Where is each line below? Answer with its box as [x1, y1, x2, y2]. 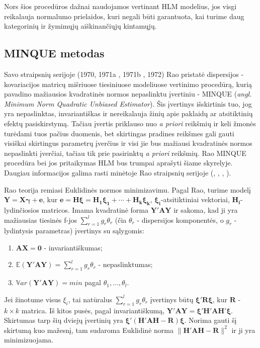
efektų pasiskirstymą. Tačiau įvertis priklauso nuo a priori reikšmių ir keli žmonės [4, 118, 256, 128]
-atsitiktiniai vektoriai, [160, 194, 230, 205]
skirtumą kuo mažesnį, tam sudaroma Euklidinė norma [4, 324, 174, 335]
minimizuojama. [4, 334, 54, 345]
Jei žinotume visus [4, 294, 61, 304]
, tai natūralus [68, 294, 112, 304]
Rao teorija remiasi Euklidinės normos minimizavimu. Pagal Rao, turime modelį [4, 184, 251, 195]
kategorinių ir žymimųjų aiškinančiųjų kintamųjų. [4, 21, 157, 31]
